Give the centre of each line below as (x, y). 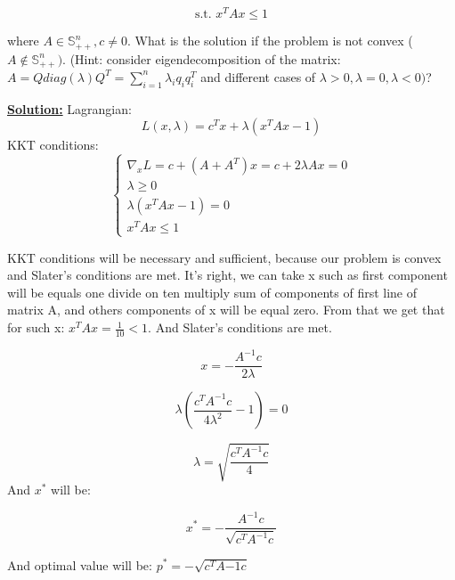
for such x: (36, 327)
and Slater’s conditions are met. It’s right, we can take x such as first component (227, 275)
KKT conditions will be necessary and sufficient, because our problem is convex (224, 257)
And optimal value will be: (80, 564)
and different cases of (258, 76)
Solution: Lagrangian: (69, 108)
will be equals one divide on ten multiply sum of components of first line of (212, 292)
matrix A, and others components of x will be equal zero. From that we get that (226, 310)
